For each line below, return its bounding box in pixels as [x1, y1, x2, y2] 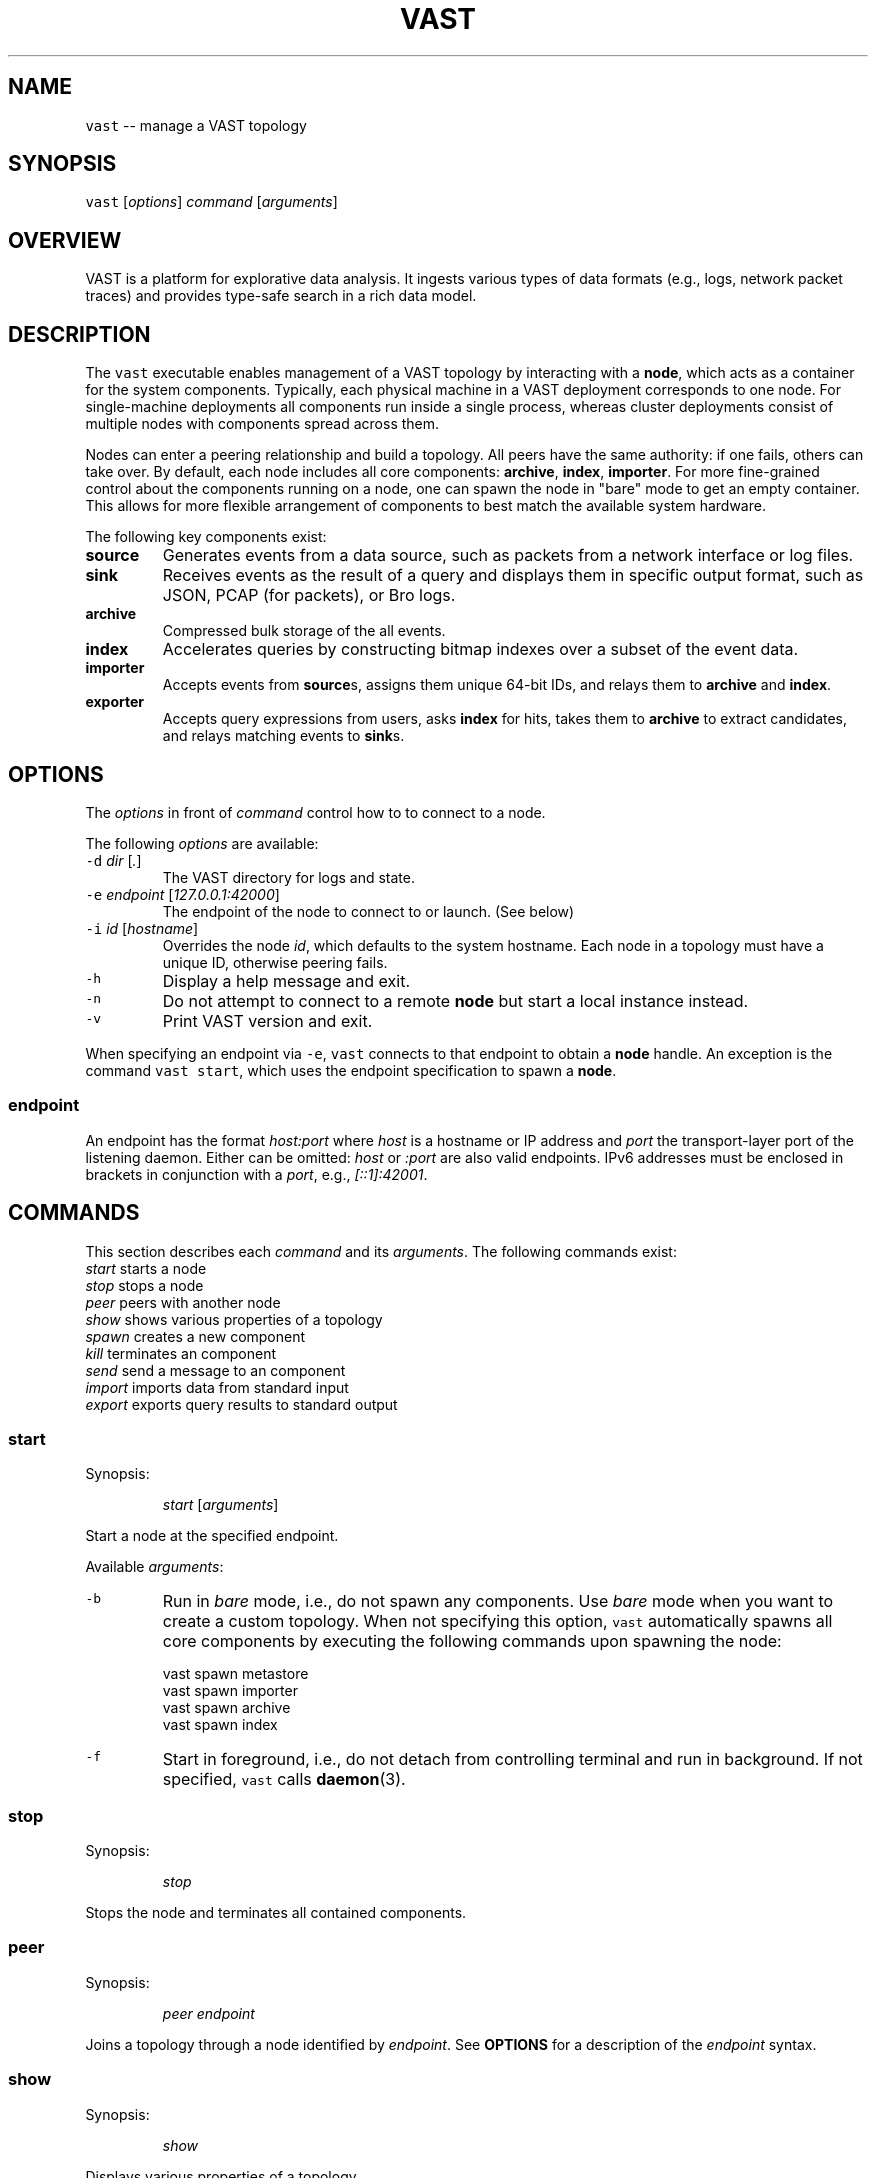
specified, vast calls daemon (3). [162, 1769, 406, 1790]
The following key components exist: [85, 528, 327, 546]
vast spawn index [162, 1716, 278, 1734]
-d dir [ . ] [85, 851, 142, 869]
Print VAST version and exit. [162, 1010, 373, 1031]
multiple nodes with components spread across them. [85, 415, 440, 433]
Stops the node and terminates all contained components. [85, 1904, 467, 1922]
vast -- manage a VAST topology [85, 116, 307, 134]
